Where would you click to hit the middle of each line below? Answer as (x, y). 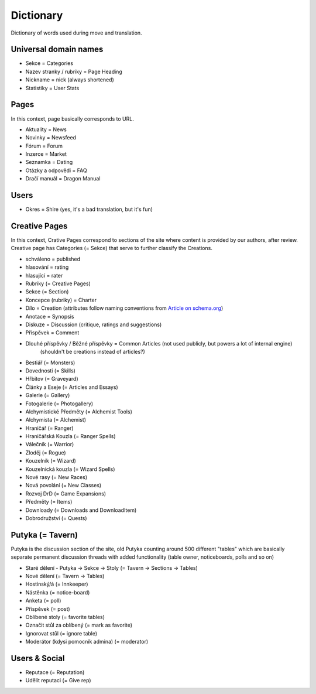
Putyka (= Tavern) (44, 535)
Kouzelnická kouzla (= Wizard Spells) (70, 469)
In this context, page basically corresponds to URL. (72, 119)
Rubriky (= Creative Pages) (58, 283)
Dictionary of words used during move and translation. (77, 33)
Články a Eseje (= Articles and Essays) (72, 387)
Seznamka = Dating (49, 162)
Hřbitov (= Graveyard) (52, 379)
